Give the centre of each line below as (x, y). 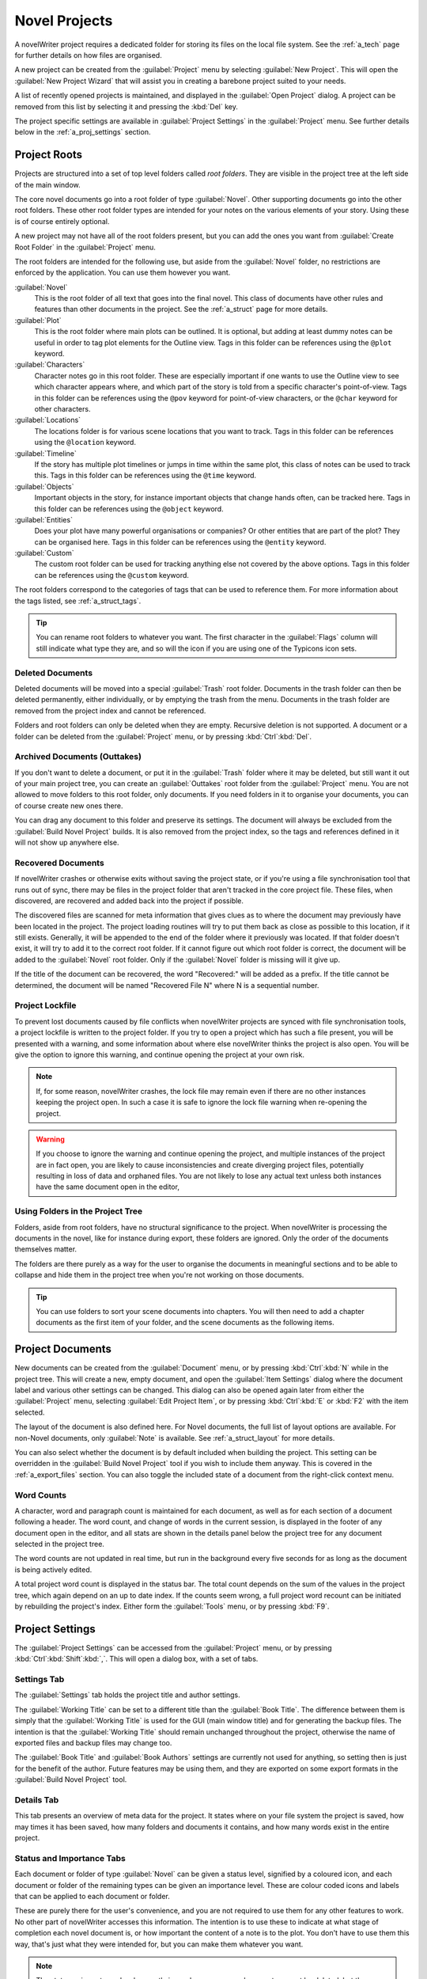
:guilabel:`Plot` (38, 320)
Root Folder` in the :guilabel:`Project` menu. (85, 247)
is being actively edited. (53, 1569)
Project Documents (63, 1349)
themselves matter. (46, 1249)
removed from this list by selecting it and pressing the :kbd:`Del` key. (127, 106)
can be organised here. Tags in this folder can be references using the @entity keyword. (180, 541)
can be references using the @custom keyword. (112, 575)
